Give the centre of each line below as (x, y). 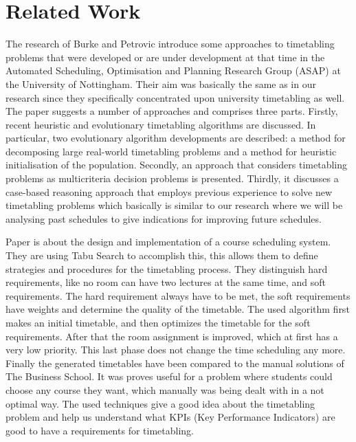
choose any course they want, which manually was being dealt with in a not (165, 389)
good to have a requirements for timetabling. (100, 430)
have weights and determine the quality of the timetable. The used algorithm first (178, 309)
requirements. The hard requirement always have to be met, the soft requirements (178, 295)
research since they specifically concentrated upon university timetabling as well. (175, 97)
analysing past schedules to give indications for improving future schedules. (164, 218)
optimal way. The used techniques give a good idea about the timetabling (160, 403)
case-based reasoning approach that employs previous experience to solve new (169, 191)
